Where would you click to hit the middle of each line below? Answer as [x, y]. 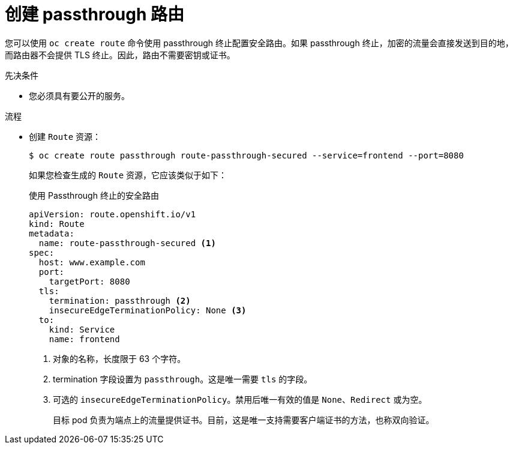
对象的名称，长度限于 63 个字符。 [119, 358]
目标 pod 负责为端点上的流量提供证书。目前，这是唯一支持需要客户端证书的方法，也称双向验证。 [244, 420]
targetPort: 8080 [89, 281]
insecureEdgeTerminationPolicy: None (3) [148, 310]
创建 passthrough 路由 [95, 14]
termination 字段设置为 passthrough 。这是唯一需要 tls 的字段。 [183, 379]
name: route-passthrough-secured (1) [127, 243]
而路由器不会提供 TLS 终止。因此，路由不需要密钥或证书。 [120, 55]
